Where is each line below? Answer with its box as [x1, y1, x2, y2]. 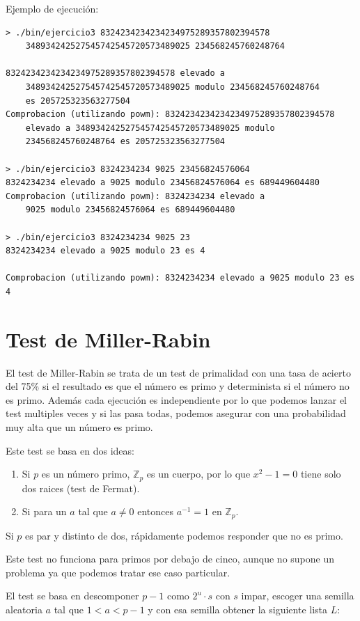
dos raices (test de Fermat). [22, 480, 140, 495]
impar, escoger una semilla [241, 588, 354, 603]
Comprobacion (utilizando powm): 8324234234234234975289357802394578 [6, 109, 335, 120]
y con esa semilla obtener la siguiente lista [148, 602, 328, 617]
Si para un [22, 504, 67, 519]
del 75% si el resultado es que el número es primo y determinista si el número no [6, 379, 350, 393]
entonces [137, 504, 173, 519]
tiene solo [300, 466, 341, 481]
